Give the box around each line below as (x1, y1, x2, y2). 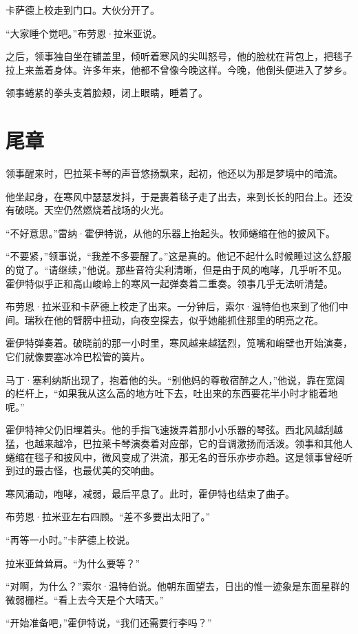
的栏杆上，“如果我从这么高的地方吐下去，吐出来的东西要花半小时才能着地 (6, 386, 338, 400)
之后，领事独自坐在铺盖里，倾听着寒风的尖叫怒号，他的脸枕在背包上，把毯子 (6, 49, 352, 63)
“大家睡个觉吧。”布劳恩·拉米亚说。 (6, 25, 162, 40)
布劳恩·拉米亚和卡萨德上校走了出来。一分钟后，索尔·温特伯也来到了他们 (6, 299, 339, 314)
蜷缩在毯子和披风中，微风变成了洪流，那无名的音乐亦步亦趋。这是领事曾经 (6, 449, 343, 464)
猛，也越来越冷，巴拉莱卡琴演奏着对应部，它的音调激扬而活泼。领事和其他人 (6, 436, 352, 450)
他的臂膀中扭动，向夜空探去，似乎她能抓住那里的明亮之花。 (53, 312, 324, 327)
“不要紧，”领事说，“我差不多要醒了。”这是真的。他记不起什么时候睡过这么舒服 (6, 249, 352, 263)
